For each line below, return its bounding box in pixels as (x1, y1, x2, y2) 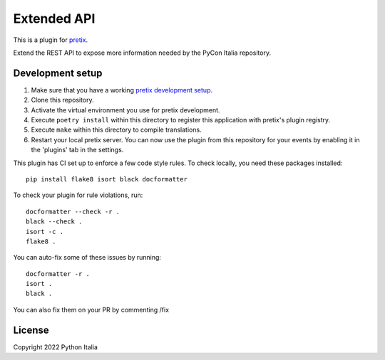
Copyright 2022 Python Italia (13, 342, 98, 351)
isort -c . (26, 228, 64, 235)
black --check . (26, 218, 83, 226)
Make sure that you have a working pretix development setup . (31, 85, 213, 94)
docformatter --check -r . (26, 207, 120, 216)
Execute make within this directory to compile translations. (31, 125, 202, 134)
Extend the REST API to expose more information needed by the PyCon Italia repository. (13, 48, 271, 57)
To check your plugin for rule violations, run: (13, 191, 143, 199)
